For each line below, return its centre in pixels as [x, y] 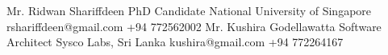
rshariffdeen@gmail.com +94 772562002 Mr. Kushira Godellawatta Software [194, 26]
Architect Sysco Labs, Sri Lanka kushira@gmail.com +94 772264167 [175, 42]
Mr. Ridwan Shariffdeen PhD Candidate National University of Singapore [189, 10]
